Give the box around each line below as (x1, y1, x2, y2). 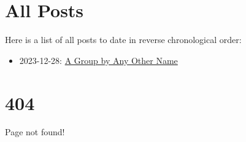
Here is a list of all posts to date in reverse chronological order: (5, 33, 242, 46)
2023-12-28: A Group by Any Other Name (19, 53, 178, 66)
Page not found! (5, 125, 65, 138)
